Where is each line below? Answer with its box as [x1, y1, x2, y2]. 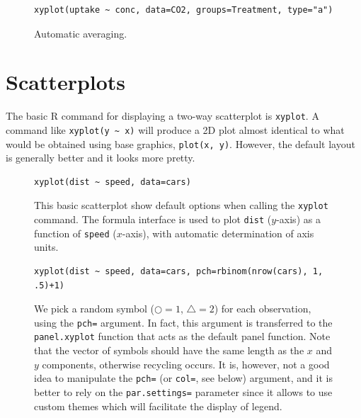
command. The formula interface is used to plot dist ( [34, 212, 272, 227]
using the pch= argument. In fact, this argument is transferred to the [34, 315, 333, 329]
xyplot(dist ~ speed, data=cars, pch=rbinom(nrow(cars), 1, [34, 266, 323, 277]
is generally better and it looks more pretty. [6, 150, 195, 165]
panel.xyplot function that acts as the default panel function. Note [34, 329, 331, 344]
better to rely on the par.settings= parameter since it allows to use [34, 384, 333, 399]
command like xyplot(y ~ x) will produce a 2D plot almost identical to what [6, 122, 345, 137]
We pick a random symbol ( [34, 301, 155, 316]
